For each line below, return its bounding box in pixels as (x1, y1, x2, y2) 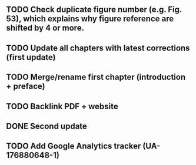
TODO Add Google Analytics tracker (6, 141, 141, 151)
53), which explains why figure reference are (6, 14, 174, 24)
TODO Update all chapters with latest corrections (6, 43, 190, 53)
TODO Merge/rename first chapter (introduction (6, 72, 186, 82)
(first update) (6, 52, 56, 62)
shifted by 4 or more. (6, 23, 84, 33)
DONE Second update (6, 121, 87, 131)
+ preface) (6, 82, 45, 92)
